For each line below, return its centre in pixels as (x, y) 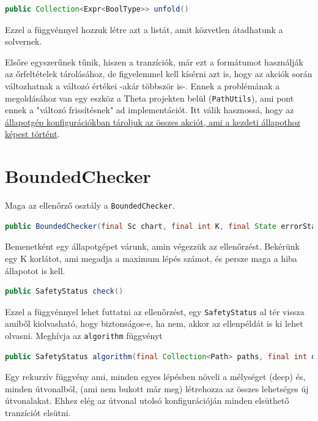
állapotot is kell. (35, 270)
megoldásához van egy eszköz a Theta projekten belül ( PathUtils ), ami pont (150, 98)
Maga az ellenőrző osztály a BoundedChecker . (90, 205)
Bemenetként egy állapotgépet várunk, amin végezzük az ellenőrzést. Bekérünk (152, 246)
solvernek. (24, 41)
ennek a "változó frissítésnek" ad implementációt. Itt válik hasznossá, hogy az (150, 110)
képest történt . (32, 134)
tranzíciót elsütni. (38, 413)
